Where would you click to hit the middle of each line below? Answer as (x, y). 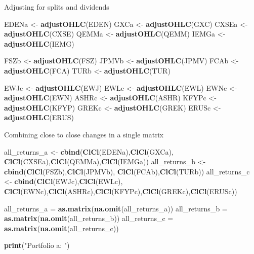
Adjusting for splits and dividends (57, 7)
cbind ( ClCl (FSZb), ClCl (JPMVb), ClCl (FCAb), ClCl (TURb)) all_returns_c (127, 171)
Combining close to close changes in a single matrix (84, 134)
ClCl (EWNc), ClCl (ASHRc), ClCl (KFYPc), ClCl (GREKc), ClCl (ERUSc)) (121, 191)
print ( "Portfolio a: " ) (37, 245)
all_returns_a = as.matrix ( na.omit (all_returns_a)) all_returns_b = (116, 208)
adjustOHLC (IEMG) (39, 43)
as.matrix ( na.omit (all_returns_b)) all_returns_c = (89, 218)
